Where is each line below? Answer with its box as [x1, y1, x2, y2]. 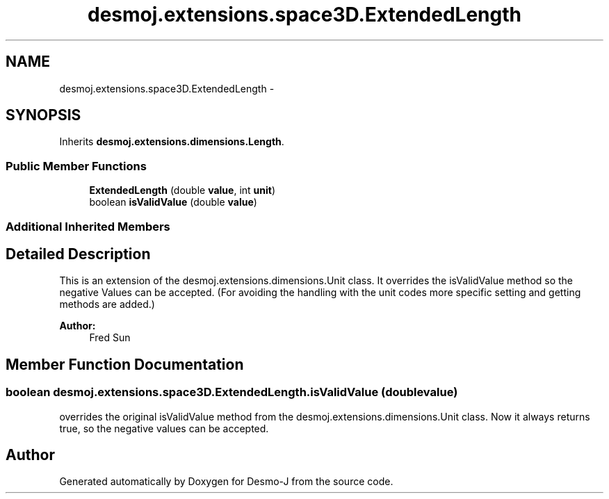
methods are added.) [59, 298, 155, 311]
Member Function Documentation [6, 355, 244, 373]
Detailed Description [6, 245, 151, 263]
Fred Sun [89, 332, 131, 344]
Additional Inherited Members [6, 219, 170, 234]
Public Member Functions [6, 158, 147, 173]
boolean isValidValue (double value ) [89, 196, 257, 208]
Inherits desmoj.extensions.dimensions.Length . [59, 136, 284, 148]
